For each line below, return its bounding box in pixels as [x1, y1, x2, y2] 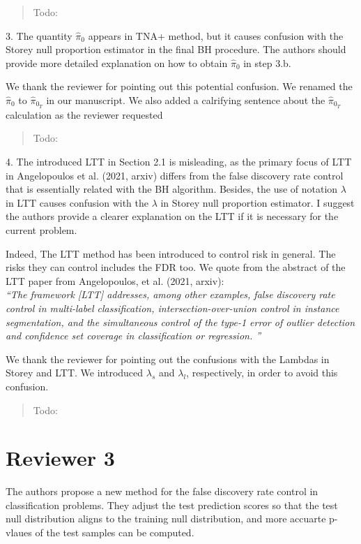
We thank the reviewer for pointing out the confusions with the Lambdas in [6, 351, 330, 366]
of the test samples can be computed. [35, 525, 194, 540]
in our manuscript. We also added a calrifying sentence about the [46, 92, 325, 107]
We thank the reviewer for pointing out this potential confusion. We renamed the [6, 79, 353, 94]
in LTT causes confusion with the [6, 195, 148, 209]
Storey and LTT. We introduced [6, 365, 144, 380]
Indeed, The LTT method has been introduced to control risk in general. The [6, 246, 336, 260]
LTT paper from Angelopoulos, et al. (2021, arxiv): [6, 273, 224, 288]
